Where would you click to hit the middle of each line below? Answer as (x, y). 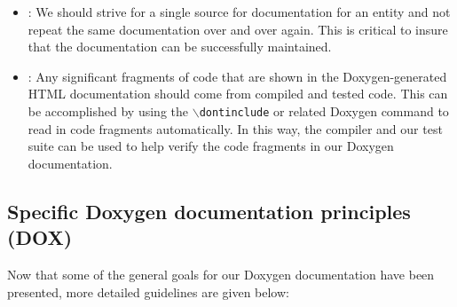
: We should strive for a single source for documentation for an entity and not (239, 12)
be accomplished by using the (108, 110)
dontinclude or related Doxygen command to (324, 110)
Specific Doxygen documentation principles (209, 211)
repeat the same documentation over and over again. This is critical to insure (238, 29)
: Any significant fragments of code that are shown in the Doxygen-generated (237, 76)
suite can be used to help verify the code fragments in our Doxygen (211, 146)
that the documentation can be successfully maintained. (180, 47)
